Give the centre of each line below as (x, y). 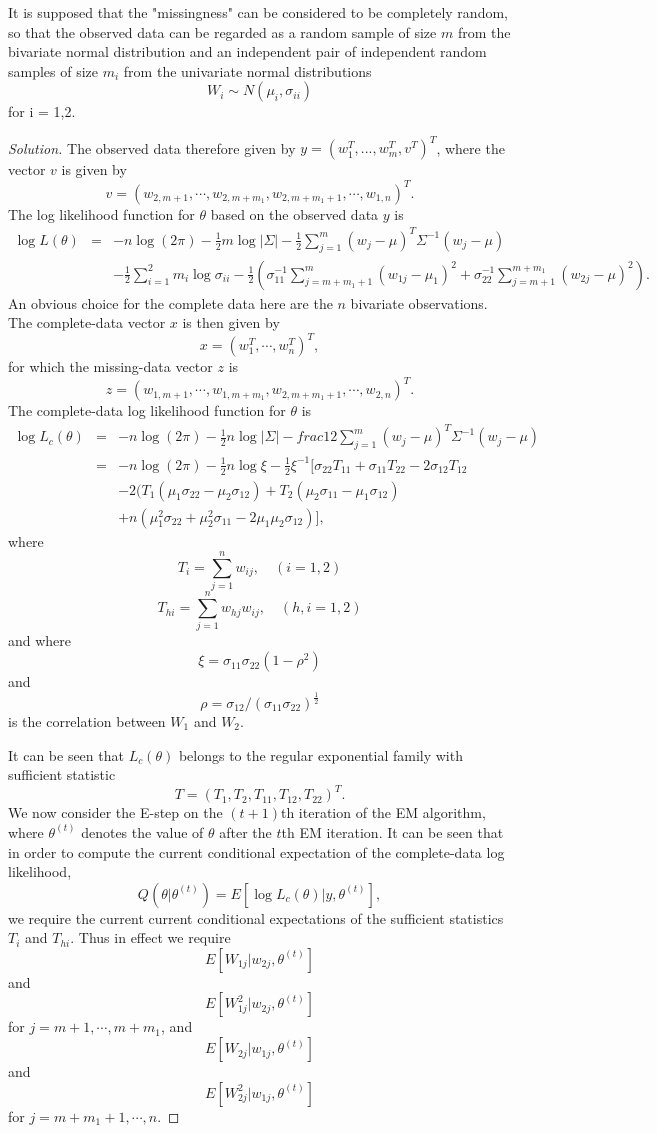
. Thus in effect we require (150, 937)
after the (245, 831)
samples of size (53, 70)
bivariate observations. (419, 302)
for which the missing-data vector (110, 366)
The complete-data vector (87, 322)
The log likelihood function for (101, 213)
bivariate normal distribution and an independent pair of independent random (247, 51)
